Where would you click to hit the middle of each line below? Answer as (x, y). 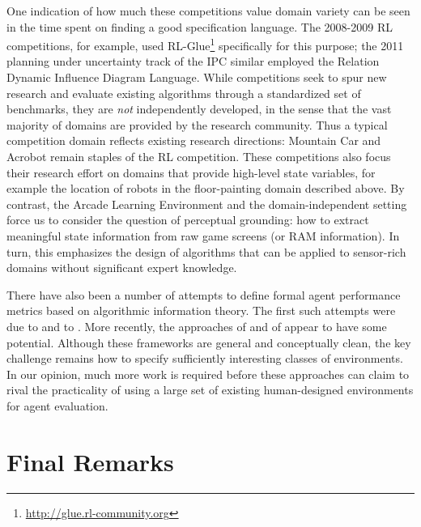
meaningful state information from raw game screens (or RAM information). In (203, 235)
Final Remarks (90, 461)
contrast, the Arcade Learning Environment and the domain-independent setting (207, 204)
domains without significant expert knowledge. (122, 268)
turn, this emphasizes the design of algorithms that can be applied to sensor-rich (206, 251)
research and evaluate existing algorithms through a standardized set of (184, 93)
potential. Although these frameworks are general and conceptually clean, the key (209, 342)
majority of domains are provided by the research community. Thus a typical (197, 124)
